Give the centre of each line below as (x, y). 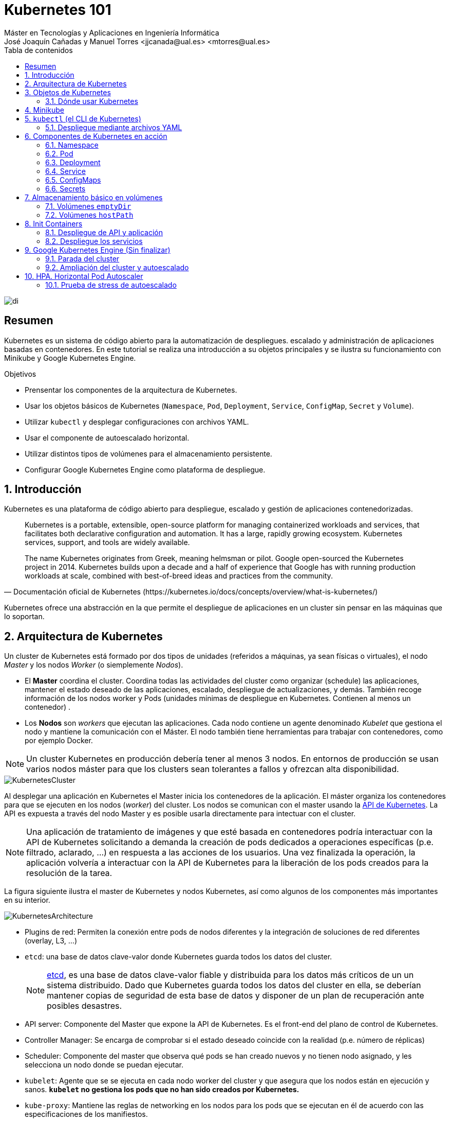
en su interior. (27, 900)
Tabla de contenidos (39, 50)
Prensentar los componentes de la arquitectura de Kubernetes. (131, 390)
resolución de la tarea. (69, 873)
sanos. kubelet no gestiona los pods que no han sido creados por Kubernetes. (162, 1090)
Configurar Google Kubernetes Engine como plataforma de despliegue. (145, 469)
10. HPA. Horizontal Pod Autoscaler (84, 276)
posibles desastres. (85, 1006)
